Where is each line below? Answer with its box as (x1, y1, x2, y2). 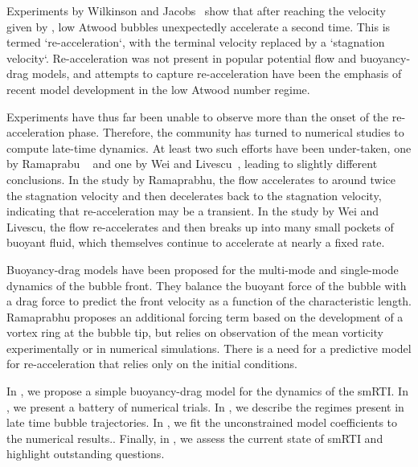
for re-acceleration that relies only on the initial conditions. (6, 355, 297, 372)
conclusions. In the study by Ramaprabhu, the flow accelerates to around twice (6, 170, 395, 187)
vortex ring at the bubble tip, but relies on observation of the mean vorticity (6, 324, 383, 341)
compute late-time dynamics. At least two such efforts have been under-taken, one (6, 139, 412, 156)
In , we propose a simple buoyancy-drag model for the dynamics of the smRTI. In (6, 383, 408, 399)
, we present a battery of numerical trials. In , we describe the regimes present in (6, 398, 404, 415)
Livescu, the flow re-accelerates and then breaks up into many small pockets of (6, 218, 394, 235)
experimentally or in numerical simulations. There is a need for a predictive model (6, 339, 412, 356)
